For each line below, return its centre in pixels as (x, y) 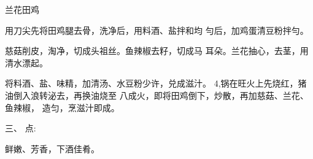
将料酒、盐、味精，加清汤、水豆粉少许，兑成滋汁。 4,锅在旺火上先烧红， (152, 83)
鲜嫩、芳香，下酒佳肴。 (52, 148)
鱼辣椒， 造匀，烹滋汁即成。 (62, 107)
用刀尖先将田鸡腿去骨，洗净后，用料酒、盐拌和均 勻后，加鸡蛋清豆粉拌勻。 (157, 30)
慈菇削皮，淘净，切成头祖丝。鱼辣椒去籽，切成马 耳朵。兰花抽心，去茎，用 (157, 51)
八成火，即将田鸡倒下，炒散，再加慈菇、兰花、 (214, 95)
